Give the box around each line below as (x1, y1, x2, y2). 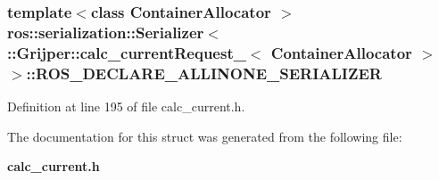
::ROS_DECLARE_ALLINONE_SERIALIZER (26, 61, 382, 84)
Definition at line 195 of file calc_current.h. (7, 96, 245, 115)
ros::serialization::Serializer (7, 20, 204, 43)
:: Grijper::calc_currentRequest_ (7, 41, 246, 63)
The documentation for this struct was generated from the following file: (7, 127, 402, 145)
